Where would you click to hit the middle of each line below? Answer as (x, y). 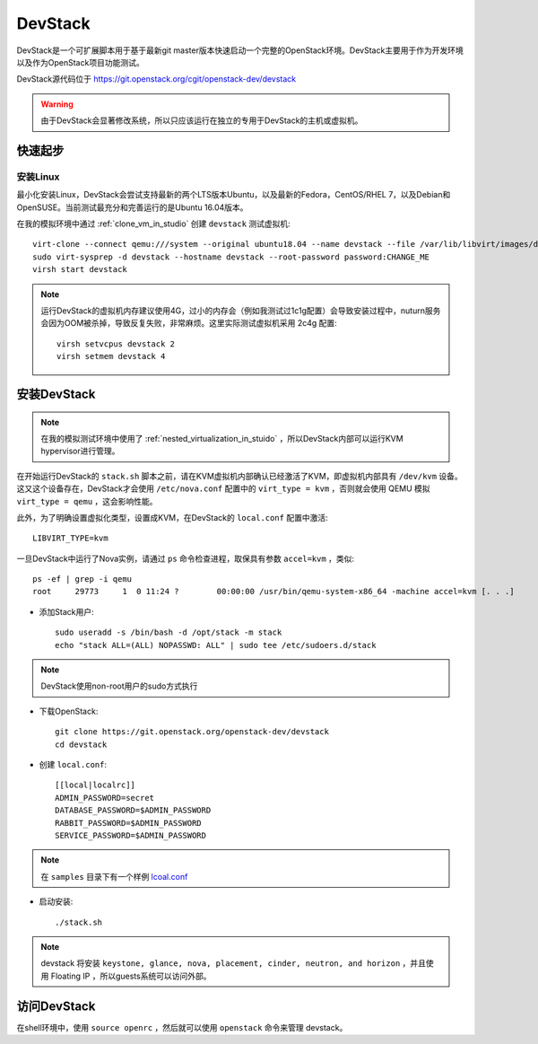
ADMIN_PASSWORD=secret (105, 798)
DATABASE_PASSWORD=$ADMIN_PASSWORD (133, 811)
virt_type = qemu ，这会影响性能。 (87, 501)
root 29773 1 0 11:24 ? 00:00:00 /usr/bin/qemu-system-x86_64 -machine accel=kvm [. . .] (273, 592)
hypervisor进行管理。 (80, 451)
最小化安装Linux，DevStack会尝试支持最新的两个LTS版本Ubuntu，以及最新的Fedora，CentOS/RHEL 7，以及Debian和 (234, 195)
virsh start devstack (80, 270)
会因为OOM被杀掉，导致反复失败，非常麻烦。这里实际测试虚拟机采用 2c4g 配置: (189, 323)
